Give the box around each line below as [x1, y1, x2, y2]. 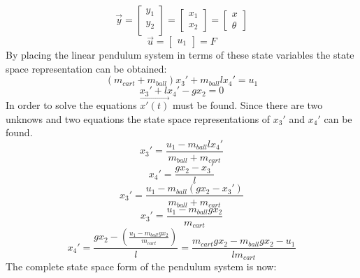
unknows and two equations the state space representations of [6, 111, 271, 126]
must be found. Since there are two [172, 98, 323, 112]
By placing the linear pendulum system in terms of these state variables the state [6, 47, 354, 62]
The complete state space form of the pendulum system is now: [6, 258, 277, 273]
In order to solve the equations [6, 98, 137, 112]
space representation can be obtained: [6, 61, 167, 75]
